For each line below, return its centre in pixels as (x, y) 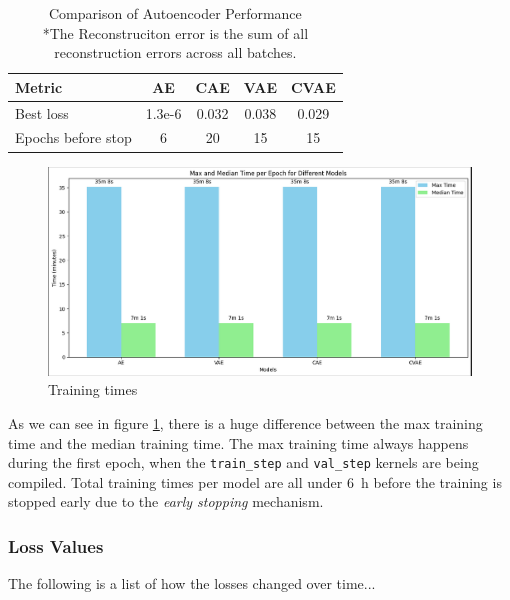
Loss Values (56, 546)
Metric (39, 86)
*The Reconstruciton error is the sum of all (175, 32)
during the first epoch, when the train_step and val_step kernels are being (243, 462)
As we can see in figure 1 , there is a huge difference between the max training (245, 423)
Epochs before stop (73, 137)
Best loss (42, 112)
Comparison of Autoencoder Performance (175, 13)
